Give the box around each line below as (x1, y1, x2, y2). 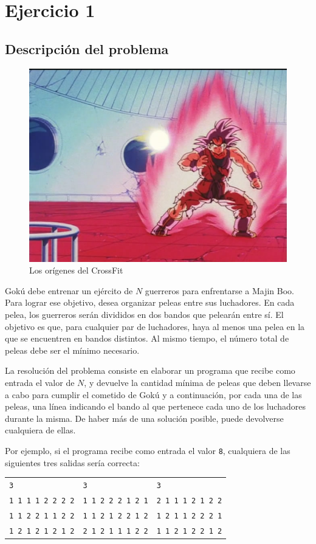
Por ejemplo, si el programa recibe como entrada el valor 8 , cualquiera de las (5, 444, 290, 456)
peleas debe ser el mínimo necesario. (5, 343, 140, 356)
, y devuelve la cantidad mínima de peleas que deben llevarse (84, 376, 311, 388)
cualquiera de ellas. (5, 424, 76, 436)
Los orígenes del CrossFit (29, 264, 123, 277)
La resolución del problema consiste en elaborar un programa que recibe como (5, 364, 295, 377)
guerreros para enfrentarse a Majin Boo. (145, 284, 295, 297)
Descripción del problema (5, 39, 169, 58)
